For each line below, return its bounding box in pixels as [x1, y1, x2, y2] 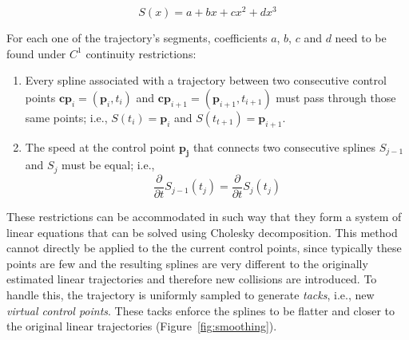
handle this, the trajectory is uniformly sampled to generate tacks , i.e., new [6, 286, 375, 302]
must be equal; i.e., [62, 156, 155, 173]
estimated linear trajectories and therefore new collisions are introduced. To [6, 271, 377, 287]
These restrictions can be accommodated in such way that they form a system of [6, 208, 402, 224]
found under [6, 45, 66, 61]
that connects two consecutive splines [193, 138, 376, 155]
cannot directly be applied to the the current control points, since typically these [6, 239, 402, 256]
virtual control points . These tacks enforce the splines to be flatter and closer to [6, 302, 395, 318]
